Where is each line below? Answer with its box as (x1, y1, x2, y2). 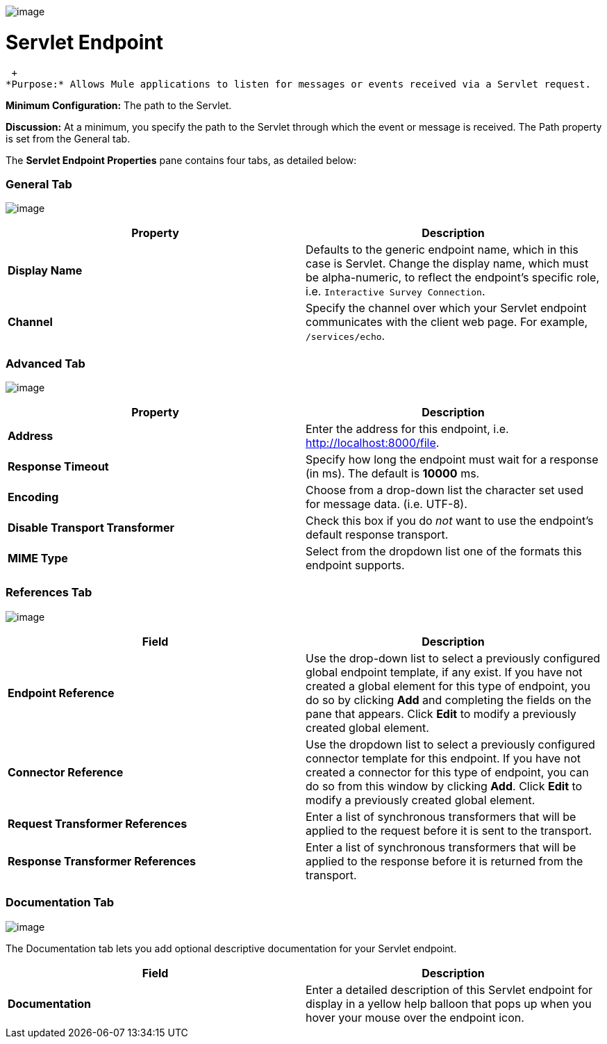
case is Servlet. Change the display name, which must (306, 256, 589, 271)
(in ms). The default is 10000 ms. (306, 466, 480, 480)
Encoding (8, 490, 59, 504)
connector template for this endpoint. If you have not (306, 751, 581, 765)
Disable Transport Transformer (8, 521, 174, 535)
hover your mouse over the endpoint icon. (306, 1010, 524, 1025)
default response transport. (306, 528, 449, 541)
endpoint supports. (306, 558, 405, 572)
